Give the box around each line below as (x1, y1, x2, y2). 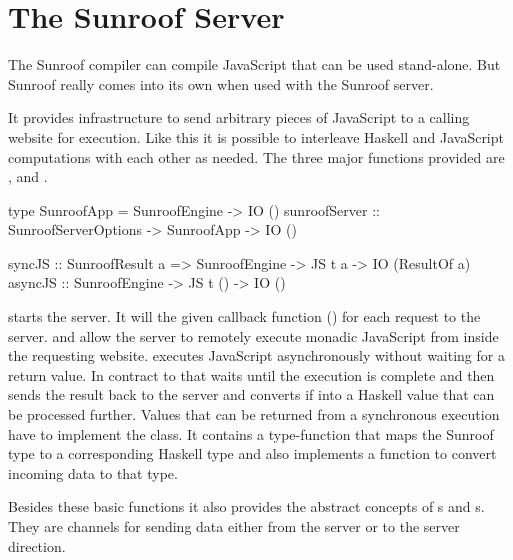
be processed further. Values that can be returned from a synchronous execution (8, 404, 500, 425)
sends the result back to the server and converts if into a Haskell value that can (8, 384, 495, 405)
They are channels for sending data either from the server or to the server (8, 516, 460, 536)
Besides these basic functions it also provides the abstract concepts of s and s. (8, 496, 485, 517)
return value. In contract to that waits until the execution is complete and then (8, 364, 495, 385)
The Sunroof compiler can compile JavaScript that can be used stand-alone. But (8, 54, 501, 75)
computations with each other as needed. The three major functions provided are (8, 146, 505, 167)
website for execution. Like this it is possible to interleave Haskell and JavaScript (8, 126, 504, 147)
